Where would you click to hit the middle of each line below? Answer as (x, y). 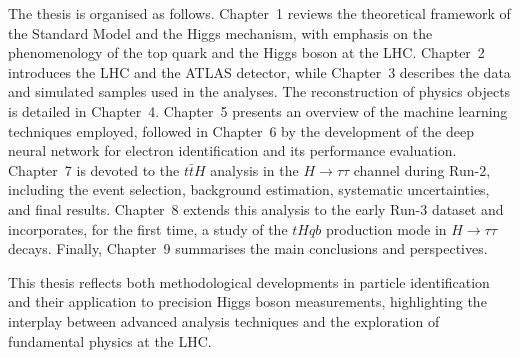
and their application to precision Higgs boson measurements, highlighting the (247, 301)
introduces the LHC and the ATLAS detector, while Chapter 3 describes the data (259, 71)
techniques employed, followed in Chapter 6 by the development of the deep (241, 130)
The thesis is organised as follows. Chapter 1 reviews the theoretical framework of (259, 13)
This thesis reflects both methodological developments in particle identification (249, 281)
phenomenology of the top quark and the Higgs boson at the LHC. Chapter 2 (246, 52)
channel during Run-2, (422, 169)
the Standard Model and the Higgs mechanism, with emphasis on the (220, 32)
